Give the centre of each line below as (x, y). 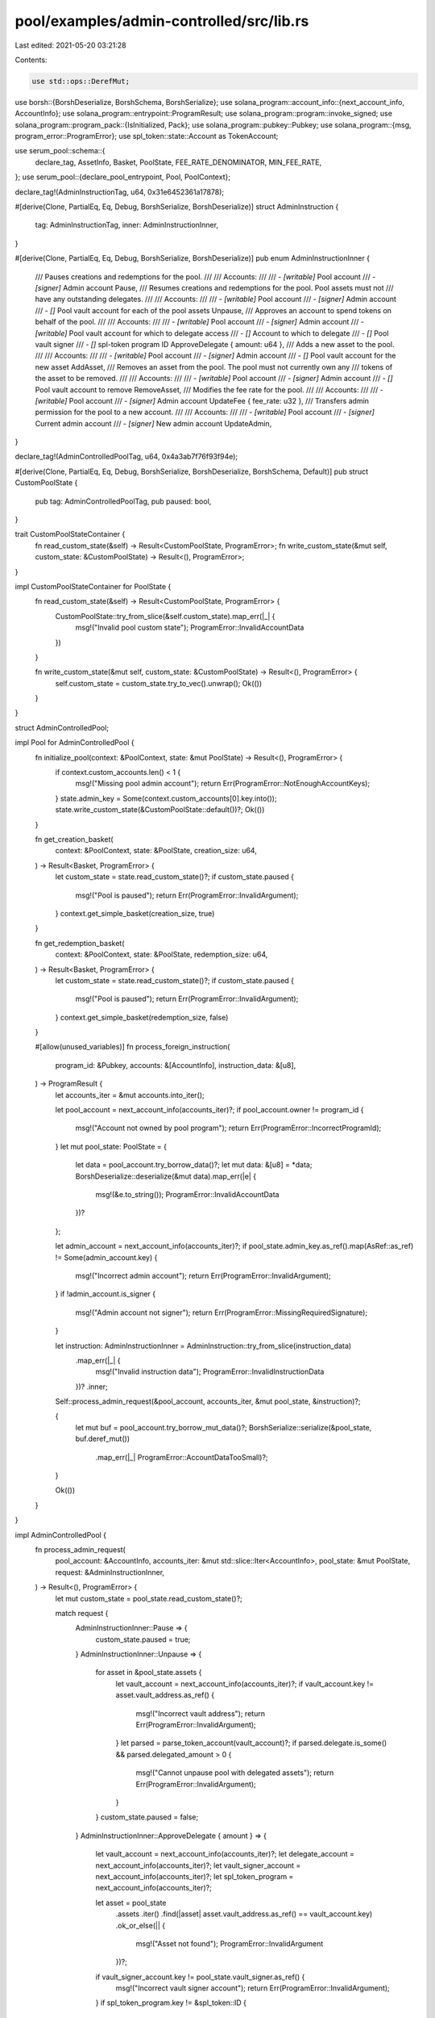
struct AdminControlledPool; (62, 727)
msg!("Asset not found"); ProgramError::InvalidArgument (230, 1943)
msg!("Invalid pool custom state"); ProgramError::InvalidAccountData (190, 628)
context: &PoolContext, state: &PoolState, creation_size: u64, (156, 851)
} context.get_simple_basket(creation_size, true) (135, 913)
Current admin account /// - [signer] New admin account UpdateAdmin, (153, 423)
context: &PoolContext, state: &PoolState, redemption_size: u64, (162, 955)
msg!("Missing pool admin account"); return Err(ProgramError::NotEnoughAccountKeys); (223, 784)
